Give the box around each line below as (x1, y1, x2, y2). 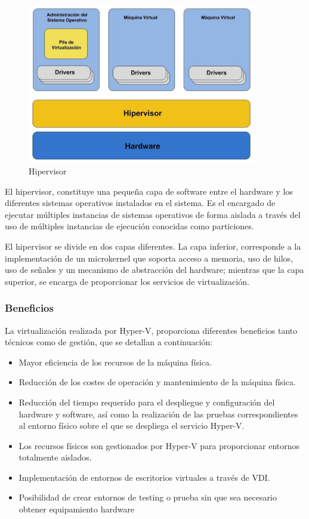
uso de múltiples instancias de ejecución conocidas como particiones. (5, 220, 254, 232)
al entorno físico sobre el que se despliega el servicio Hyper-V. (18, 419, 245, 432)
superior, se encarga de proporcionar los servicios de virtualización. (5, 275, 249, 287)
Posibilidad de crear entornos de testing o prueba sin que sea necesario (18, 491, 277, 503)
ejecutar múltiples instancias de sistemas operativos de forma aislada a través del (5, 208, 301, 220)
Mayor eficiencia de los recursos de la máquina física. (18, 355, 212, 368)
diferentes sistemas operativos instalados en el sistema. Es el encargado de (5, 196, 276, 209)
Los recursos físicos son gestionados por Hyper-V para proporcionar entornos (18, 439, 300, 452)
